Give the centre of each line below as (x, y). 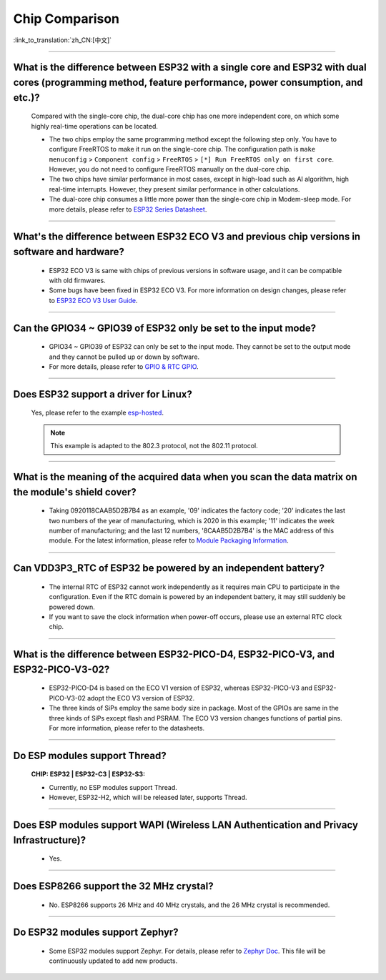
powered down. (72, 607)
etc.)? (27, 98)
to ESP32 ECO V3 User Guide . (93, 300)
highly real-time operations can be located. (95, 126)
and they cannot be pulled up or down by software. (124, 357)
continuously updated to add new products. (113, 961)
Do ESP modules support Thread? (90, 755)
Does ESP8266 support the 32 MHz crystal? (113, 886)
